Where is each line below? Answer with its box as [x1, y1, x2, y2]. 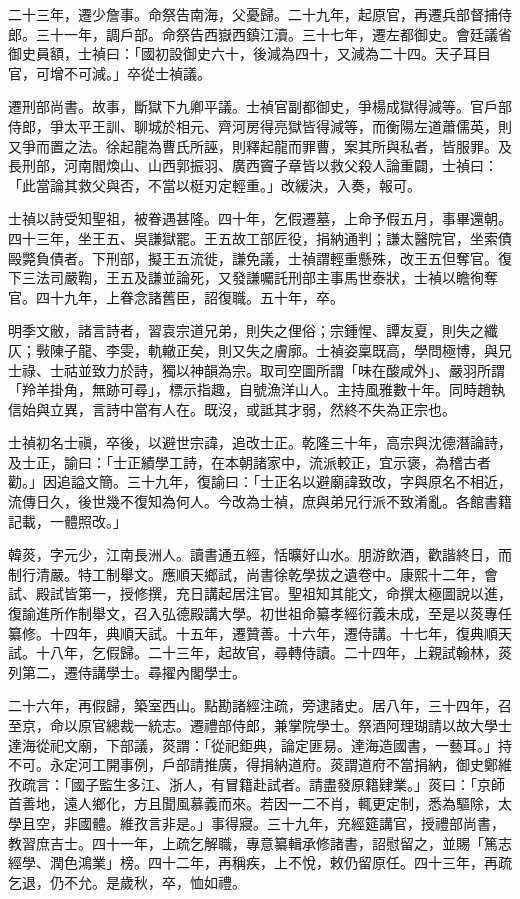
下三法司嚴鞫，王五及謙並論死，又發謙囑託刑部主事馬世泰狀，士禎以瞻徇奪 [8, 267, 498, 288]
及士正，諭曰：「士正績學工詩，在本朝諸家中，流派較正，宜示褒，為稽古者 [8, 451, 491, 472]
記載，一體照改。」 [8, 510, 127, 531]
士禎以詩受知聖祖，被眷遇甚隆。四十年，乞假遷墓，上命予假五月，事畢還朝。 [8, 208, 512, 229]
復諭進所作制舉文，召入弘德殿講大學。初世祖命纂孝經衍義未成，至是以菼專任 [8, 603, 512, 624]
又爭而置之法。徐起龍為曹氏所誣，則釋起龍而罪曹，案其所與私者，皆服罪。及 [8, 135, 512, 156]
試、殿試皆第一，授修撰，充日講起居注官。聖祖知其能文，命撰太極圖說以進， [8, 583, 512, 604]
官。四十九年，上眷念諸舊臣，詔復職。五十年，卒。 [8, 286, 344, 307]
